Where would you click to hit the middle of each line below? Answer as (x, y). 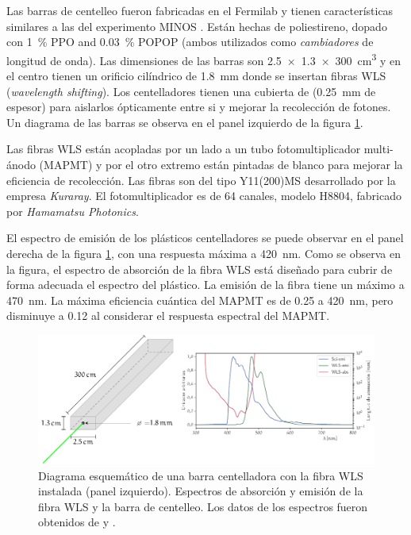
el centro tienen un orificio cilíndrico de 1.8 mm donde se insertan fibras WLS (196, 76)
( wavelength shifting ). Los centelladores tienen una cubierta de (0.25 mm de (191, 91)
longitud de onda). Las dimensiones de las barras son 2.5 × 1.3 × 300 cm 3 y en (204, 59)
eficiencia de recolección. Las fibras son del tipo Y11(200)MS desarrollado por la (201, 180)
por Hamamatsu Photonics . (73, 211)
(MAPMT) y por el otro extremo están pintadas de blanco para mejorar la (221, 164)
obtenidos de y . (77, 522)
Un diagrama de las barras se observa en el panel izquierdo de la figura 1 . (185, 122)
